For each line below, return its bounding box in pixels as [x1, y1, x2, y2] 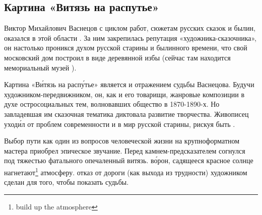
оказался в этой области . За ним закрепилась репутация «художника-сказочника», [4, 32, 256, 43]
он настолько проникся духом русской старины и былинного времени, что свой [4, 42, 247, 53]
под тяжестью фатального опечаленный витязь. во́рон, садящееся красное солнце [4, 155, 253, 166]
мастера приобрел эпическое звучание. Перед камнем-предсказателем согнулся [4, 145, 245, 156]
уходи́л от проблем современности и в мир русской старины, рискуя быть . [4, 118, 235, 129]
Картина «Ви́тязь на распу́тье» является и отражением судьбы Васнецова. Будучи [4, 79, 254, 90]
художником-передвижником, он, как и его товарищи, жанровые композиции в [4, 89, 245, 99]
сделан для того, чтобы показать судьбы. [4, 177, 129, 187]
